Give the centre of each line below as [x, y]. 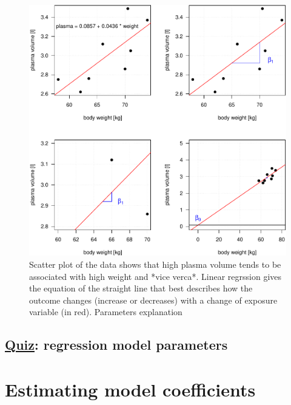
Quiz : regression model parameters [116, 345]
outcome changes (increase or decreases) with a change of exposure [153, 300]
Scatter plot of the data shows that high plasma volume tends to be [155, 264]
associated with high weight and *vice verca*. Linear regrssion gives [156, 276]
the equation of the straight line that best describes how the [141, 288]
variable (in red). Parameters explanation [106, 312]
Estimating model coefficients [130, 389]
